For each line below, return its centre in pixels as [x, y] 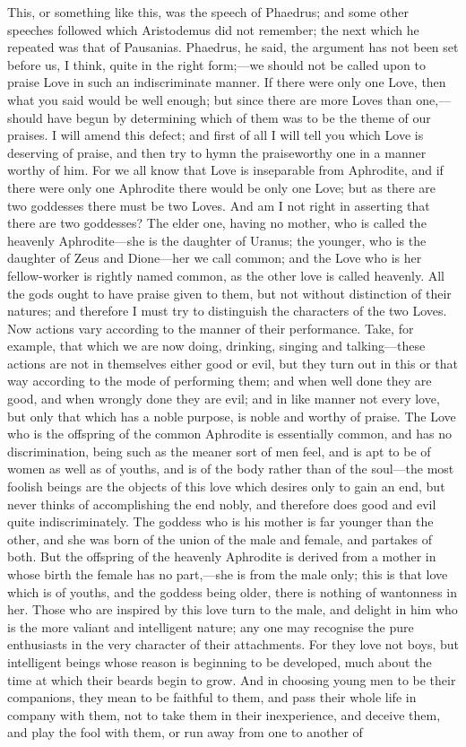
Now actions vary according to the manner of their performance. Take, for [211, 328]
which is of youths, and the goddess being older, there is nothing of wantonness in [232, 591]
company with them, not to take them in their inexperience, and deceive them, [224, 714]
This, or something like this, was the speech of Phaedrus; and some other [208, 12]
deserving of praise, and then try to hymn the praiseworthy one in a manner [217, 152]
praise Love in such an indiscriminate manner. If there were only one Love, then [227, 82]
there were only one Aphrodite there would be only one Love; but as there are [222, 187]
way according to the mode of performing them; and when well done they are [220, 381]
